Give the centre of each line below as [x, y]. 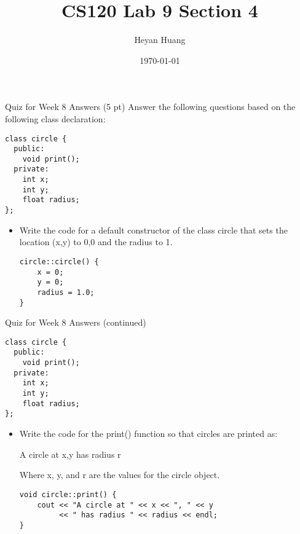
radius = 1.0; [66, 292]
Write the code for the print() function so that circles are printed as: [148, 434]
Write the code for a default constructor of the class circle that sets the [153, 230]
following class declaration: [55, 118]
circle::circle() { [59, 261]
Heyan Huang [160, 40]
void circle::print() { [68, 494]
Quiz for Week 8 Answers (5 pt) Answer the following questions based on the [150, 107]
